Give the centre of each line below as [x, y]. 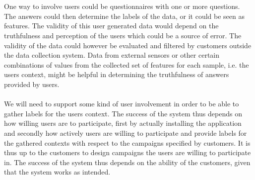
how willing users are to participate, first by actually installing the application [123, 123]
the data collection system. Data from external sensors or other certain [112, 55]
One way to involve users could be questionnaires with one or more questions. [122, 6]
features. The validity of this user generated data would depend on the [111, 26]
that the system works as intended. [57, 172]
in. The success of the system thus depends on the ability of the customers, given [127, 162]
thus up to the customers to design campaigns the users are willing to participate [127, 152]
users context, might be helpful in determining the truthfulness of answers [117, 74]
